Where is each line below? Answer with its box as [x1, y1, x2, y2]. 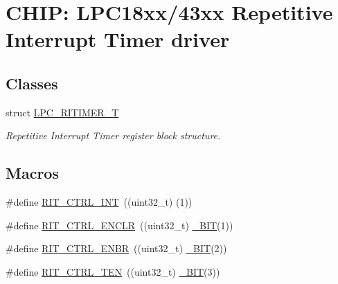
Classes [6, 72, 58, 94]
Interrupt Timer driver [6, 25, 230, 53]
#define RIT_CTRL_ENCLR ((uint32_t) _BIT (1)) [6, 218, 233, 232]
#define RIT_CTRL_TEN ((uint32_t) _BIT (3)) [6, 264, 220, 278]
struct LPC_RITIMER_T [6, 105, 119, 119]
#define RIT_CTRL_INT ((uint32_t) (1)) [6, 195, 193, 209]
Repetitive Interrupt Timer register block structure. [6, 128, 221, 143]
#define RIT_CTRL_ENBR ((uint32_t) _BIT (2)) [6, 241, 227, 256]
